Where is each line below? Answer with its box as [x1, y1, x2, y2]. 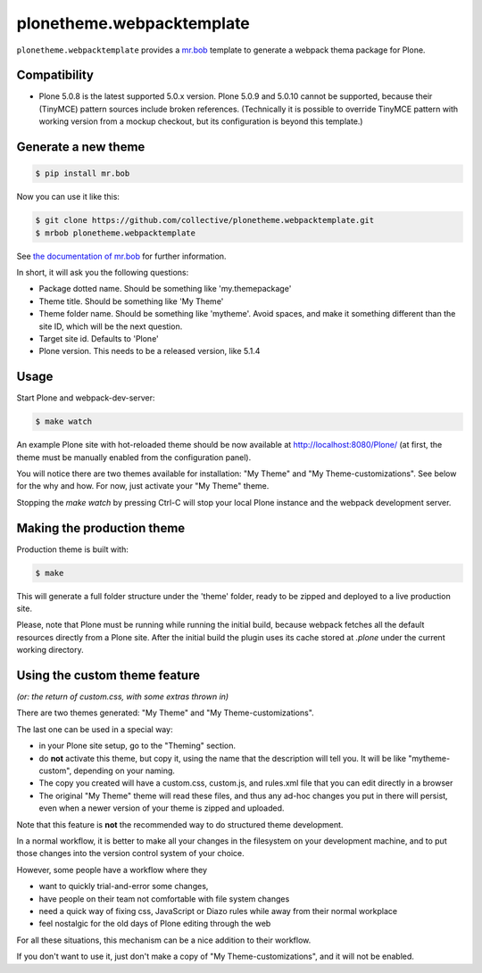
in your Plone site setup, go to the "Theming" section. [38, 740, 237, 751]
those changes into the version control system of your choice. [16, 848, 245, 859]
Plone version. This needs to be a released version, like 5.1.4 [38, 346, 261, 357]
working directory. [16, 645, 84, 656]
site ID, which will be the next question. [38, 321, 183, 332]
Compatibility [16, 68, 94, 83]
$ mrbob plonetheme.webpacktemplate [35, 227, 196, 238]
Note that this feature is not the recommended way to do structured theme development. [16, 819, 344, 829]
